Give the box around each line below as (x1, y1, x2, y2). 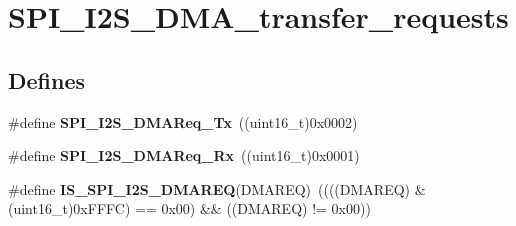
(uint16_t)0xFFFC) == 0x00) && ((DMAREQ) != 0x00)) (8, 198, 371, 219)
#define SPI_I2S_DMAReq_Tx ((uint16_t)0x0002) (8, 111, 358, 132)
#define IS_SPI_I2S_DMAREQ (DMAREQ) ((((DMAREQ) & (8, 178, 426, 199)
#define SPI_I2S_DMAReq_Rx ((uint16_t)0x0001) (8, 145, 360, 166)
